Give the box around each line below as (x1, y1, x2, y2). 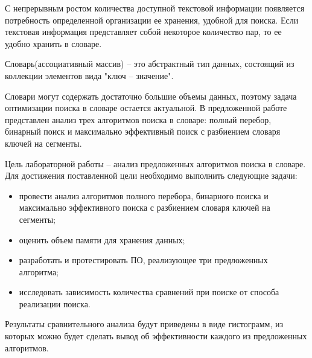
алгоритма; (19, 265, 59, 278)
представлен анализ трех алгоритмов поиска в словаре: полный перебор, (5, 113, 272, 126)
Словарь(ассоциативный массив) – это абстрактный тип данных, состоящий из (5, 57, 294, 70)
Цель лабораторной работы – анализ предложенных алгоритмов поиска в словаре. (5, 157, 306, 170)
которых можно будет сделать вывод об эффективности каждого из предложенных (5, 330, 307, 342)
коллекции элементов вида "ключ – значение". (5, 69, 174, 82)
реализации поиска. (19, 297, 91, 310)
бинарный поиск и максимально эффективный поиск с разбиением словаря (5, 125, 281, 138)
